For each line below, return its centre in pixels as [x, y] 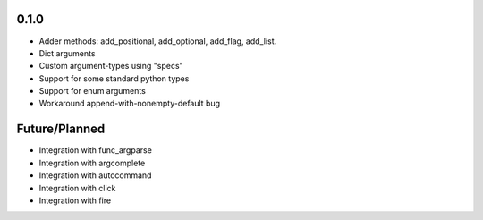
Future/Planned [61, 129]
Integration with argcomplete [92, 163]
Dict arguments [67, 53]
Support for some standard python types [114, 78]
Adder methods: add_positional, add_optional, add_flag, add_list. [158, 41]
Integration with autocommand [95, 175]
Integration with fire [75, 200]
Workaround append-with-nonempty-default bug [130, 104]
